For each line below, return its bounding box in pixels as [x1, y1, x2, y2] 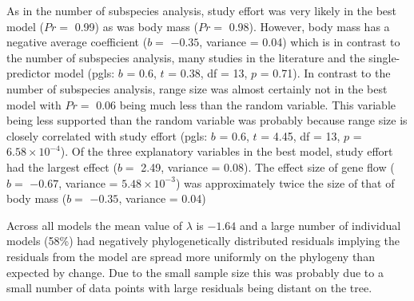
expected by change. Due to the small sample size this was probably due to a [6, 263, 384, 280]
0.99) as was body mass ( [74, 18, 198, 34]
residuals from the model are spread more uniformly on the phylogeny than [6, 248, 375, 264]
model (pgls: [54, 65, 115, 81]
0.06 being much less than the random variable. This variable [96, 96, 396, 113]
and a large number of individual [240, 216, 401, 233]
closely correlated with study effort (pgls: [6, 127, 208, 144]
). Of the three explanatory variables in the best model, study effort [60, 143, 393, 160]
